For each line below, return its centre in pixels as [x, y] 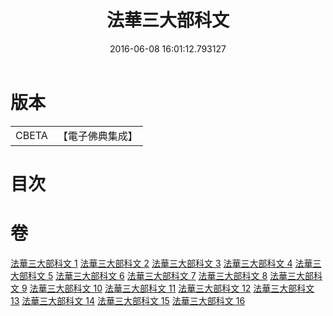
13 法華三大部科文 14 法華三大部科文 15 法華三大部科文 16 [128, 300]
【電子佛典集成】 [97, 136]
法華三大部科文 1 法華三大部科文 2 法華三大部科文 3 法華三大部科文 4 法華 [161, 263]
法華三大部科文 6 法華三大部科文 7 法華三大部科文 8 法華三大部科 [189, 275]
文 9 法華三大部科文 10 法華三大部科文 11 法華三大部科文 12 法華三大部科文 [162, 288]
